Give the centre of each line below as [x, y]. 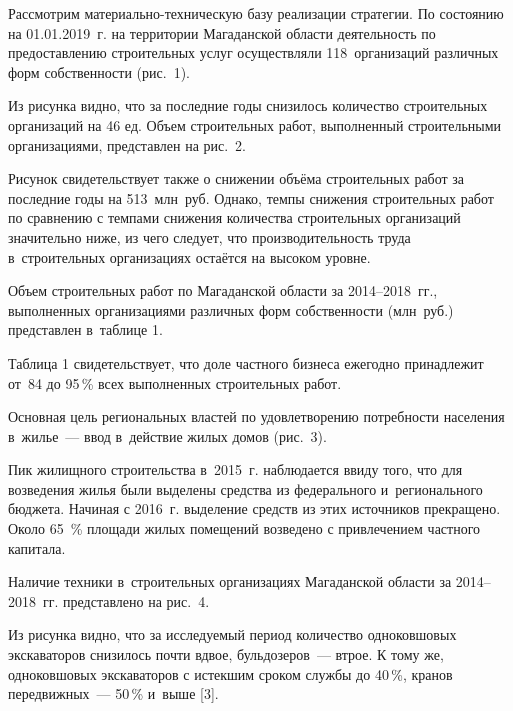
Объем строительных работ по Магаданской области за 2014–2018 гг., [223, 290]
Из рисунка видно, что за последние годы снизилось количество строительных [248, 105]
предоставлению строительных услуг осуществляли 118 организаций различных [253, 52]
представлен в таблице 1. [85, 329]
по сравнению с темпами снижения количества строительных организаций [234, 217]
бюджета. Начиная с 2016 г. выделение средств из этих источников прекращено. [254, 508]
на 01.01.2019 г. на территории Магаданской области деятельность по [222, 32]
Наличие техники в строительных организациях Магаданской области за [230, 581]
